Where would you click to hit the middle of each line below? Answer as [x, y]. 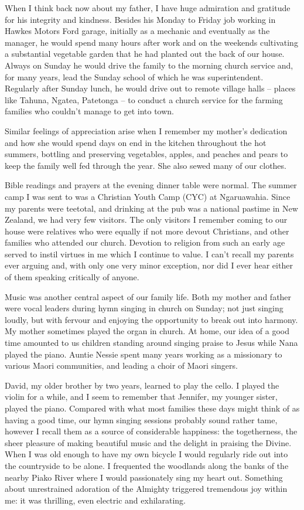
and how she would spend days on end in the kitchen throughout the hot [136, 142]
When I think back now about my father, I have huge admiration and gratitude [148, 8]
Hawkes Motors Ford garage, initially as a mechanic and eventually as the [137, 31]
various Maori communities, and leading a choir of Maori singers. [121, 365]
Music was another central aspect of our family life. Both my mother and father [148, 296]
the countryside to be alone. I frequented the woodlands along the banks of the [147, 465]
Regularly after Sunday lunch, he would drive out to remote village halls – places [150, 88]
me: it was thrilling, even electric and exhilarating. [95, 500]
